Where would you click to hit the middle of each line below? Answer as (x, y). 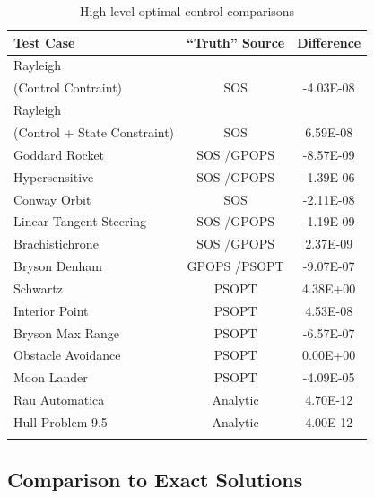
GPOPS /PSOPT (235, 266)
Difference (329, 42)
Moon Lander (51, 377)
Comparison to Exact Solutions (155, 479)
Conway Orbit (52, 199)
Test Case (44, 42)
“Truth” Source (236, 42)
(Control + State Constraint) (94, 131)
